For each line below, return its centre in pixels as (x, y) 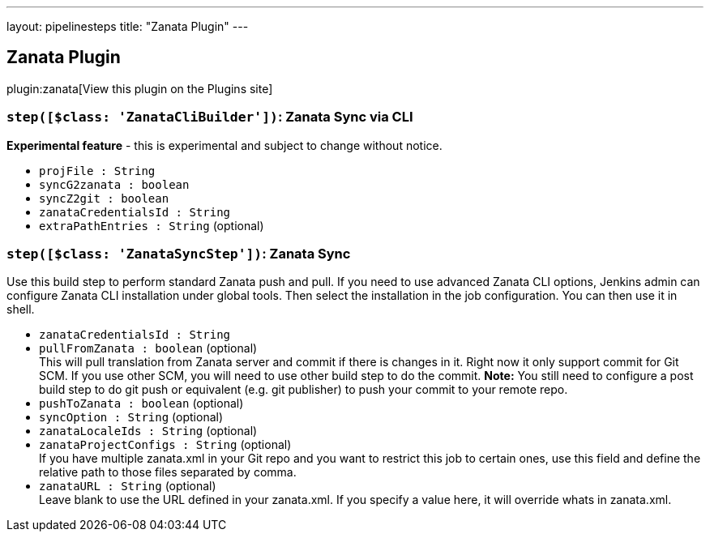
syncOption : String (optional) (131, 417)
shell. (21, 310)
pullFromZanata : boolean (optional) (148, 348)
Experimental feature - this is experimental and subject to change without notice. (225, 145)
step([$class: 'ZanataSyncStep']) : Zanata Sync (179, 253)
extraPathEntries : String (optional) (152, 225)
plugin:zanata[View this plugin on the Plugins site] (140, 88)
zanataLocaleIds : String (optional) (148, 431)
